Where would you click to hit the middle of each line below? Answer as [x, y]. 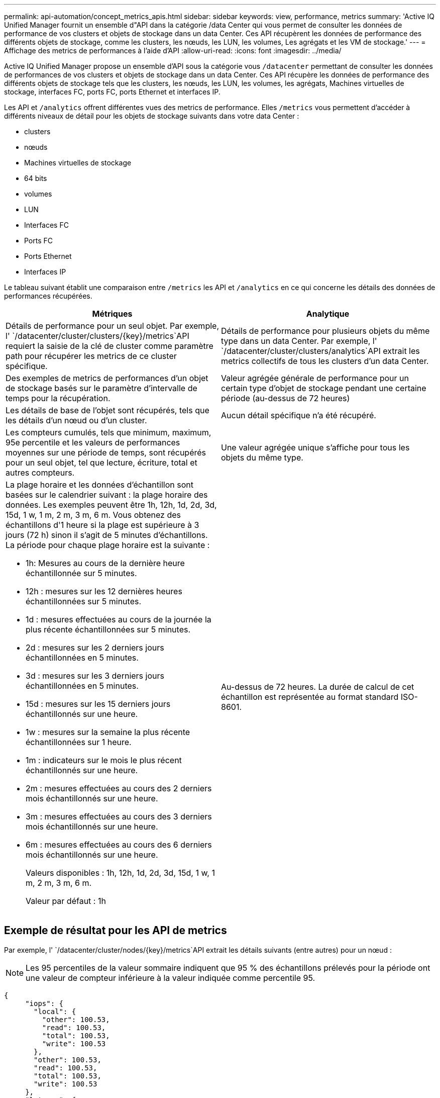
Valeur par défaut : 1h [66, 901]
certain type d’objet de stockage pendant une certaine [324, 388]
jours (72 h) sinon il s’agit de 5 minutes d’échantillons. [107, 535]
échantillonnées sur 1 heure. [79, 742]
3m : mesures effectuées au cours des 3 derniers [119, 816]
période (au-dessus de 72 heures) [286, 398]
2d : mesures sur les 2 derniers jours [95, 648]
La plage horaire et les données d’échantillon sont [99, 485]
